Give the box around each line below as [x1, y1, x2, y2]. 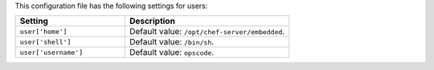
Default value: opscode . [129, 47, 215, 58]
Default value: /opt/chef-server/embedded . [129, 26, 285, 37]
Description [129, 16, 176, 27]
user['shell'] [19, 37, 72, 46]
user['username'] [19, 48, 84, 56]
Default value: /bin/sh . [129, 37, 215, 48]
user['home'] [19, 27, 68, 36]
